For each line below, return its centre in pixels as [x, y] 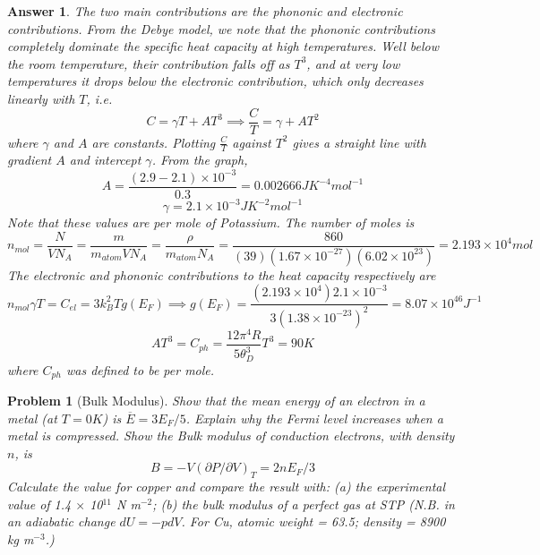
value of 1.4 [39, 504]
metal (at [32, 418]
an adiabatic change [61, 521]
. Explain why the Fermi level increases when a [314, 418]
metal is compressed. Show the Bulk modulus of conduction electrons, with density [231, 435]
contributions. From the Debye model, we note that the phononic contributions [221, 28]
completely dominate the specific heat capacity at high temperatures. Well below [223, 46]
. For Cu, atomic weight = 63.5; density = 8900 [313, 521]
